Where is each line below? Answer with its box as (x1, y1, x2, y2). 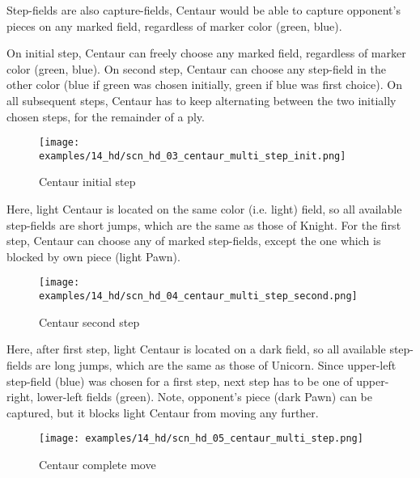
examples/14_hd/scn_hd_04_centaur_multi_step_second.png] (39, 290, 358, 302)
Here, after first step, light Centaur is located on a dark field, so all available (6, 341, 386, 357)
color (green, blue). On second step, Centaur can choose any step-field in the (6, 60, 387, 77)
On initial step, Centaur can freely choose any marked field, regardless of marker (6, 44, 406, 61)
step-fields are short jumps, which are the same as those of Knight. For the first (6, 216, 401, 233)
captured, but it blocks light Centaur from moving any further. (6, 404, 319, 421)
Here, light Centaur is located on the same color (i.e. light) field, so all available (6, 201, 402, 218)
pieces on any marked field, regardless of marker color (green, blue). (6, 17, 342, 34)
